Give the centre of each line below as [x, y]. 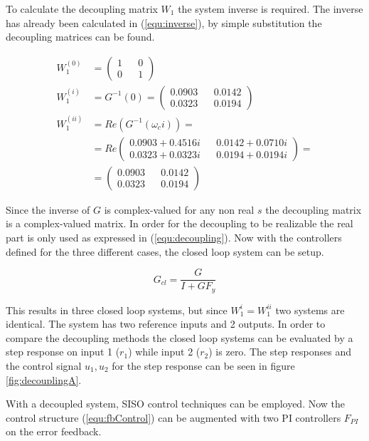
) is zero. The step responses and [280, 352]
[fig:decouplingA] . [44, 379]
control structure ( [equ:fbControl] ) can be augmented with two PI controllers [173, 417]
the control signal [44, 366]
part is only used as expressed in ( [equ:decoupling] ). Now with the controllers [174, 237]
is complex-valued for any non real [179, 209]
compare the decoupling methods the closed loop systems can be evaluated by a [180, 337]
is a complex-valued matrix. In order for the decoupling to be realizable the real [180, 223]
